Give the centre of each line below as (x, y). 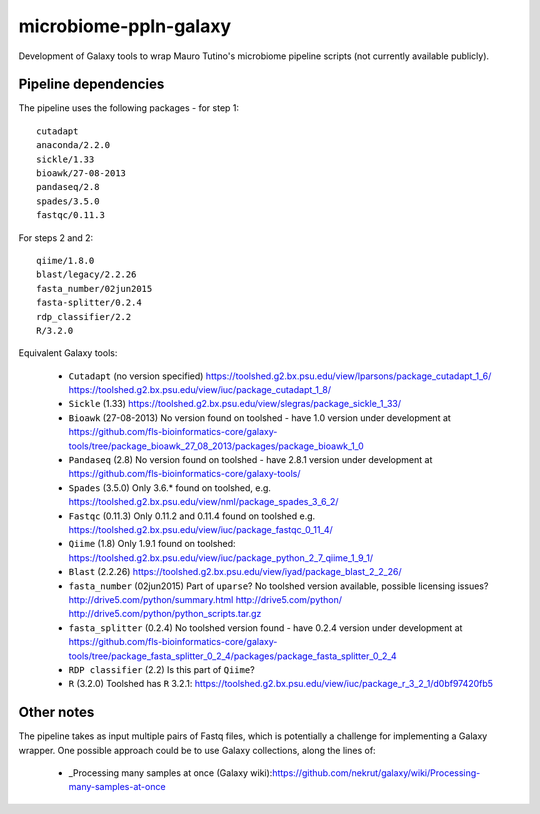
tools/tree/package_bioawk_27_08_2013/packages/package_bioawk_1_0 (216, 446)
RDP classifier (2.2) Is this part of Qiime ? (161, 669)
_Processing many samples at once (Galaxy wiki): (170, 772)
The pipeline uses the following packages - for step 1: (129, 108)
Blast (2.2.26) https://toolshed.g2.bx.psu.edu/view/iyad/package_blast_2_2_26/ (235, 572)
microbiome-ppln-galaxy (125, 26)
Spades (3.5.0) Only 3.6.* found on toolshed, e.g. (170, 487)
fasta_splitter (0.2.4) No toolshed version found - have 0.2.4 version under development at (265, 627)
